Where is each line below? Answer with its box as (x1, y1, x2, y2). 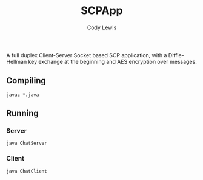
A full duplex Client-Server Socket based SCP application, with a (6, 51, 167, 58)
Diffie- (168, 51, 185, 58)
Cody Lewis (87, 24, 117, 31)
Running (6, 108, 39, 119)
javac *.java (6, 92, 39, 98)
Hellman (6, 58, 27, 65)
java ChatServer (6, 140, 47, 147)
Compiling (6, 75, 47, 86)
